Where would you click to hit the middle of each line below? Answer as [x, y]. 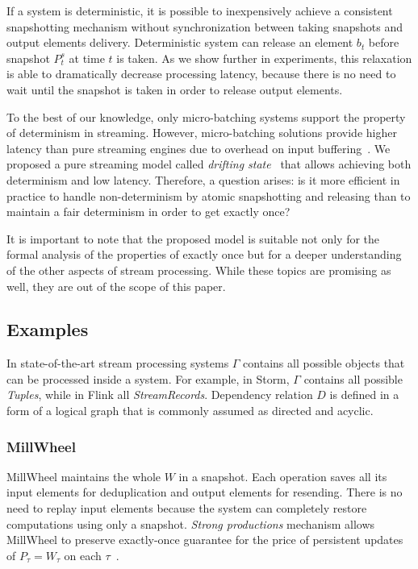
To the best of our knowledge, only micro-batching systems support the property [206, 116]
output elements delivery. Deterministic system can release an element [180, 42]
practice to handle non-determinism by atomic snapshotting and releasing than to [209, 195]
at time [87, 58]
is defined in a [364, 395]
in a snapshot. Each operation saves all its [283, 476]
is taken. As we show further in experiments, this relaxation [264, 58]
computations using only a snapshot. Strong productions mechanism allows [191, 523]
